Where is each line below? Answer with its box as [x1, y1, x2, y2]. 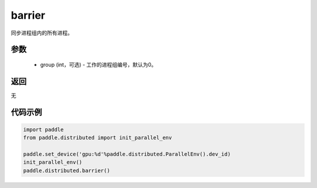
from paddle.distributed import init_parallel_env [23, 135, 173, 141]
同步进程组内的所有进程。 [11, 29, 73, 36]
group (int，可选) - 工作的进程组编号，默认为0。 [40, 61, 157, 68]
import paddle [23, 126, 64, 133]
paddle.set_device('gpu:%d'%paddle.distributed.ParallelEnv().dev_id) [23, 151, 231, 158]
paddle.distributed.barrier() [23, 167, 110, 174]
